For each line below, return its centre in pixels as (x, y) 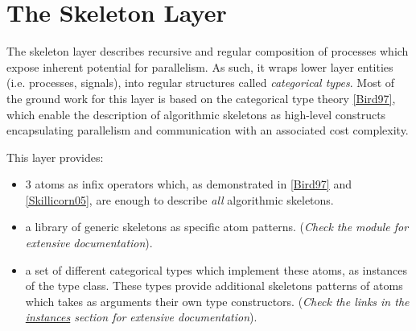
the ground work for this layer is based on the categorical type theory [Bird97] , (201, 98)
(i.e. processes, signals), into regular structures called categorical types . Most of (201, 83)
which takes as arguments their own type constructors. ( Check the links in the (217, 301)
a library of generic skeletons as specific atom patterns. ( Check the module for (217, 227)
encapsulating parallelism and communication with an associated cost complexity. (208, 130)
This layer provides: (55, 157)
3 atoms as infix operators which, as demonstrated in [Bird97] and (189, 184)
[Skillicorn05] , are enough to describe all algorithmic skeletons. (179, 199)
